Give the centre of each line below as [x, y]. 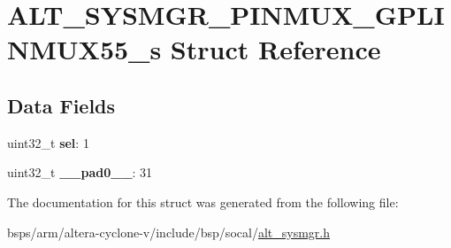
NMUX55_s [84, 49]
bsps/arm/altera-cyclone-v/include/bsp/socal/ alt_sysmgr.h [168, 232]
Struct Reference [275, 49]
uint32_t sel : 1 [48, 142]
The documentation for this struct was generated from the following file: [203, 201]
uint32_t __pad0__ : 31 [80, 172]
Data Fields [61, 105]
